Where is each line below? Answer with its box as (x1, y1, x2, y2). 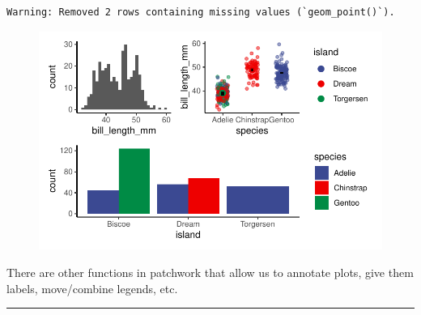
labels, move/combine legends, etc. (6, 279, 178, 296)
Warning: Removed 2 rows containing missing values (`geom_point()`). (6, 6, 395, 18)
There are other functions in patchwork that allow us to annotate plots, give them (6, 264, 414, 280)
